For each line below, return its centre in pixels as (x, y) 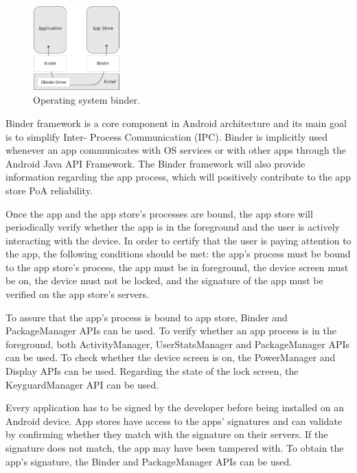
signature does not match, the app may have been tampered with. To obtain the (175, 448)
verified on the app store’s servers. (77, 294)
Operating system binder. (87, 100)
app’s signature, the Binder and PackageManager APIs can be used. (149, 461)
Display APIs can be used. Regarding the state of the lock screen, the (152, 371)
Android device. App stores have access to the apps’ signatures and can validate (174, 420)
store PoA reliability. (49, 190)
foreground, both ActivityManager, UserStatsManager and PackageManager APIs (178, 344)
